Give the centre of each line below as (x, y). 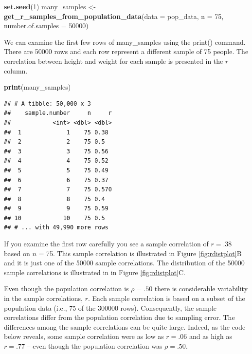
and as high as (210, 336)
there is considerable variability (201, 289)
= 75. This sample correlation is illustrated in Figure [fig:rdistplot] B (140, 253)
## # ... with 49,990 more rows (56, 228)
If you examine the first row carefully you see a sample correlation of (106, 244)
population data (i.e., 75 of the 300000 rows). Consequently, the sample (110, 307)
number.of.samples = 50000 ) (46, 26)
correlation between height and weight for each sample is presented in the (114, 61)
